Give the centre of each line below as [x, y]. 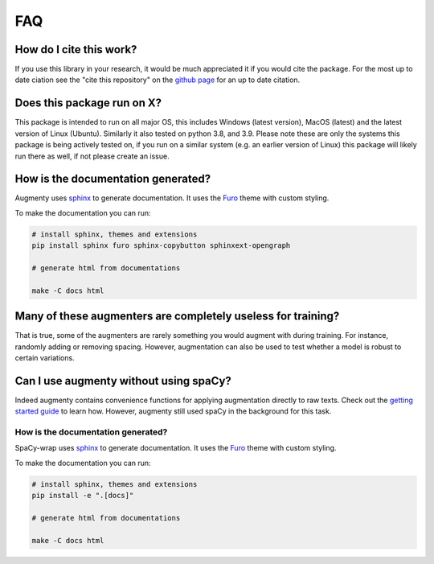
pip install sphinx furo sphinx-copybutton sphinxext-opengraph [161, 246]
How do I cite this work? [76, 49]
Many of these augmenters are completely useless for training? [177, 317]
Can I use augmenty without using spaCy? [123, 381]
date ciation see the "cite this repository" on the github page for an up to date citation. [158, 80]
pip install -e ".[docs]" [83, 496]
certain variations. [45, 358]
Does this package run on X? [88, 103]
